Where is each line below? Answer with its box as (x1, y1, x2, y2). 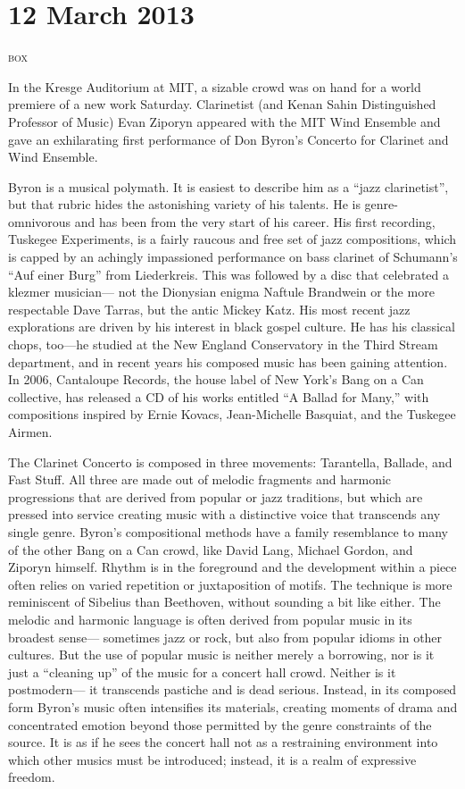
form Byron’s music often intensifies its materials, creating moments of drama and (8, 697, 458, 716)
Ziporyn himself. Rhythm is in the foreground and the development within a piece (8, 558, 457, 576)
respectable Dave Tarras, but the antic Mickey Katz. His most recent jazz (8, 299, 411, 318)
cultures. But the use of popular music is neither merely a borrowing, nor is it (8, 645, 435, 664)
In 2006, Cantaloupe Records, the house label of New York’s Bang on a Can (8, 370, 424, 389)
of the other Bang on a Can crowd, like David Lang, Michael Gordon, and (8, 540, 413, 558)
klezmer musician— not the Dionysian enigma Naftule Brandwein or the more (8, 282, 435, 301)
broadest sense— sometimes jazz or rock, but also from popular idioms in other (8, 627, 443, 646)
